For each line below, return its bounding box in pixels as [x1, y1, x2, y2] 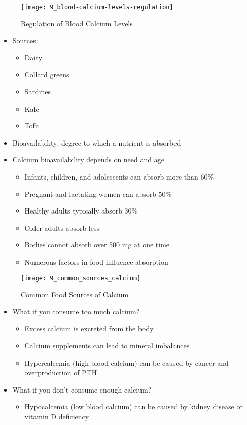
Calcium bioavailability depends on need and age [12, 154, 164, 165]
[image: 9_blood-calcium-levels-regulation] [21, 4, 173, 11]
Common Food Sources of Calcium [21, 289, 129, 300]
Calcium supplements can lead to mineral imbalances [24, 340, 190, 350]
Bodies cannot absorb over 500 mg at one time [24, 239, 170, 250]
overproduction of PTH [24, 367, 97, 378]
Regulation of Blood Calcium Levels [21, 18, 133, 28]
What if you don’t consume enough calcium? [12, 384, 152, 395]
